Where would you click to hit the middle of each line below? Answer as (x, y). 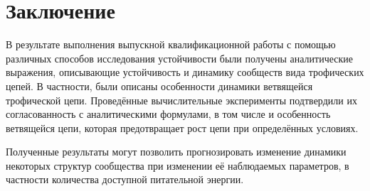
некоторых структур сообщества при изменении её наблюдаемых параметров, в (178, 165)
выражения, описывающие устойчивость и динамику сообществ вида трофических (185, 72)
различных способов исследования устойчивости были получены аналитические (180, 58)
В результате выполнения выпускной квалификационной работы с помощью (171, 44)
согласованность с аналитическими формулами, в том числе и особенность (168, 114)
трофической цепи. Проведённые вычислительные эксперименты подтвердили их (181, 100)
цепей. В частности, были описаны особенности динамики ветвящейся (159, 86)
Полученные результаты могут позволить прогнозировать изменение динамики (176, 152)
